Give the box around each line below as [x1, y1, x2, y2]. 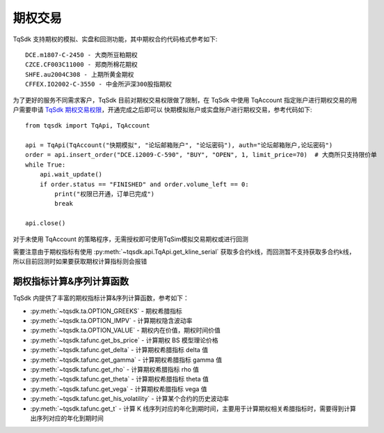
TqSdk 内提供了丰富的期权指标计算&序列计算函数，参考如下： [13, 294, 189, 303]
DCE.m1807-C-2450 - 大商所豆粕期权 [25, 51, 138, 59]
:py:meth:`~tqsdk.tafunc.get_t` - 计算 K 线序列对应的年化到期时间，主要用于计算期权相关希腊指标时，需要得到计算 [30, 404, 356, 413]
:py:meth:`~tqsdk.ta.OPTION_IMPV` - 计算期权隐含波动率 [30, 317, 193, 325]
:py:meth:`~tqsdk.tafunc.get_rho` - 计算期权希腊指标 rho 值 [30, 365, 200, 373]
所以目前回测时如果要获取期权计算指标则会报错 [13, 257, 147, 266]
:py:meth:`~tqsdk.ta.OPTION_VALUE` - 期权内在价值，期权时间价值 [30, 326, 221, 335]
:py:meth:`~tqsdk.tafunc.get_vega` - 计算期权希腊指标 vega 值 [30, 384, 208, 393]
